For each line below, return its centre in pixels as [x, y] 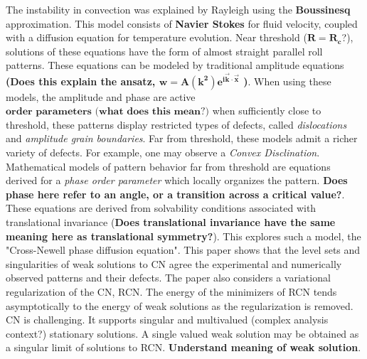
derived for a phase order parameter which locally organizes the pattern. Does [177, 180]
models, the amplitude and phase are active [101, 96]
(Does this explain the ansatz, [81, 81]
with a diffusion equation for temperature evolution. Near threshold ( [156, 37]
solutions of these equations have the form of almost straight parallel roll [164, 51]
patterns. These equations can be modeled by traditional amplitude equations [175, 65]
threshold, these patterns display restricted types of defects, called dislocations [176, 124]
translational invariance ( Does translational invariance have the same [171, 221]
